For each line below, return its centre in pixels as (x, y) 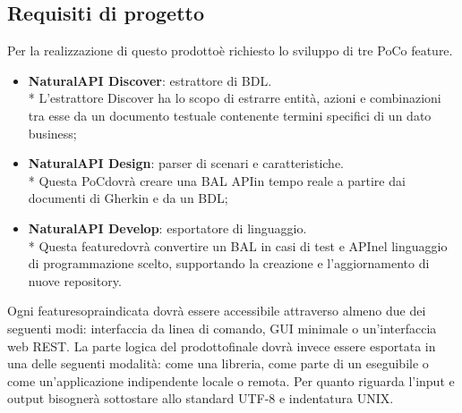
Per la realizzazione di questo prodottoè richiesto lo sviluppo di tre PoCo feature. (230, 51)
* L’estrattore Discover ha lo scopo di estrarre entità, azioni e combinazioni (235, 98)
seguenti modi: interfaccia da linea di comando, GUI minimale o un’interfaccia (222, 328)
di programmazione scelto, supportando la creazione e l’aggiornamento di (229, 263)
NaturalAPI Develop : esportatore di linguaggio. (167, 228)
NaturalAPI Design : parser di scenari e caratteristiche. (186, 163)
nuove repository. (75, 280)
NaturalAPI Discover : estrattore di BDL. (150, 80)
